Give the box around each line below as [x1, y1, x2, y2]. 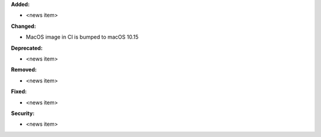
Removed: [11, 66, 37, 74]
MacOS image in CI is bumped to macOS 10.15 [26, 33, 139, 41]
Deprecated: [11, 44, 43, 52]
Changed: [11, 23, 36, 30]
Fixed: [11, 88, 27, 95]
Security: [11, 110, 35, 117]
